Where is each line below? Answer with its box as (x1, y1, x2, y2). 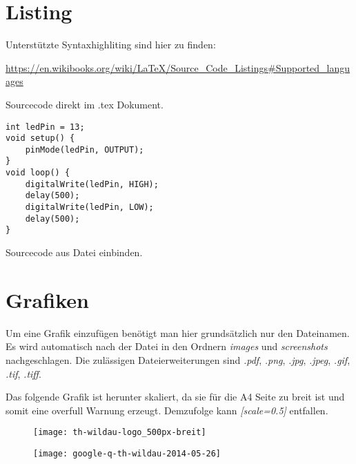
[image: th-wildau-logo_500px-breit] (33, 427, 206, 438)
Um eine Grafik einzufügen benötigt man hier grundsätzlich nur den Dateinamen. (6, 325, 350, 340)
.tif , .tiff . (6, 366, 41, 380)
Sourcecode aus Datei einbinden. (6, 245, 143, 260)
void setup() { (6, 133, 75, 144)
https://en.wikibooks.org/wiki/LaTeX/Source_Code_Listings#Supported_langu (6, 60, 350, 75)
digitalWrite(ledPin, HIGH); (25, 179, 159, 189)
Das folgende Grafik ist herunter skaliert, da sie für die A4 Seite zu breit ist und (6, 389, 345, 404)
